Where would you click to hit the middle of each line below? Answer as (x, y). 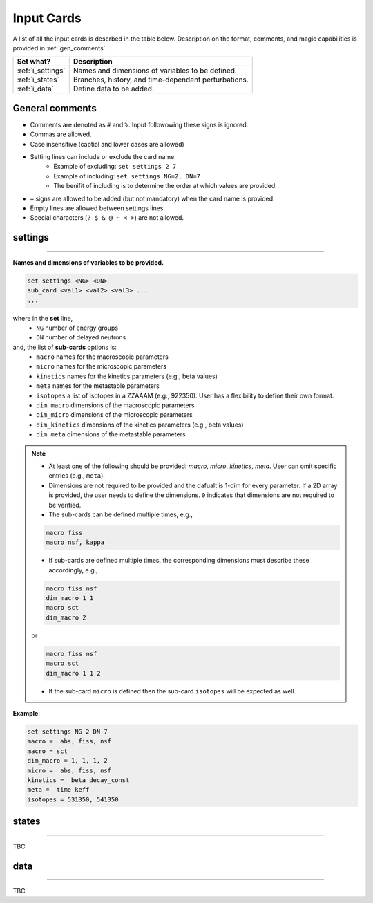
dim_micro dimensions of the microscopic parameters (114, 415)
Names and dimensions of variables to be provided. (88, 262)
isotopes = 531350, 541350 (73, 799)
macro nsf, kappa (75, 542)
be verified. (65, 505)
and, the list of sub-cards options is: (65, 347)
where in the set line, (43, 318)
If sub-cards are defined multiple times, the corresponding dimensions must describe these (179, 561)
